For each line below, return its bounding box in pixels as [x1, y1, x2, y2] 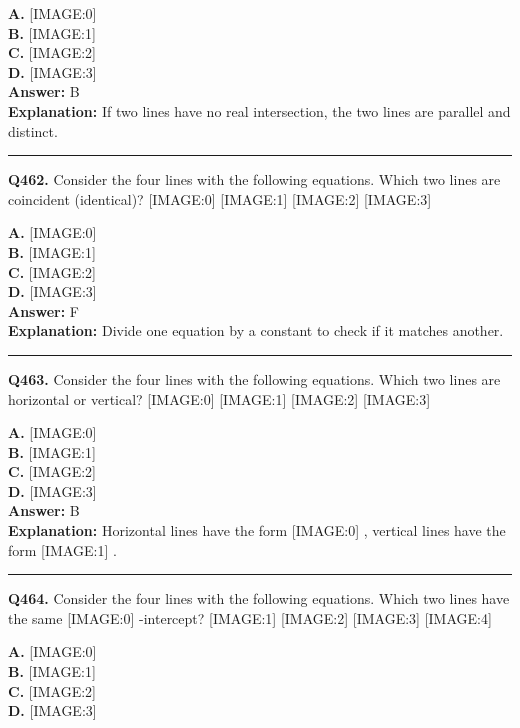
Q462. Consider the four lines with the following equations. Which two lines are [8, 169, 501, 190]
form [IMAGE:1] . [8, 539, 117, 560]
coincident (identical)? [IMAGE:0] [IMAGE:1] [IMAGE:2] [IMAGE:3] [8, 188, 432, 209]
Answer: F [8, 300, 79, 321]
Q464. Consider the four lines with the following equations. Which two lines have [8, 588, 510, 609]
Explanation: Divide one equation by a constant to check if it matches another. [8, 320, 504, 341]
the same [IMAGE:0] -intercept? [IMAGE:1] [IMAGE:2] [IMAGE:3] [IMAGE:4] [8, 607, 492, 628]
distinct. [8, 120, 58, 141]
